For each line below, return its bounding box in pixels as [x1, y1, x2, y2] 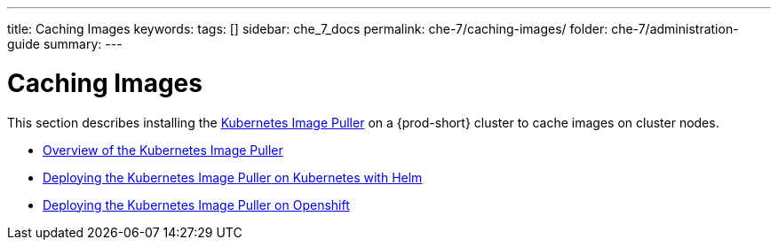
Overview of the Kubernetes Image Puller [43, 142, 283, 158]
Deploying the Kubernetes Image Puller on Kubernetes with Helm [43, 169, 423, 185]
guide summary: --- [7, 36, 123, 51]
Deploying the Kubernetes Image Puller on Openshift [43, 197, 350, 212]
